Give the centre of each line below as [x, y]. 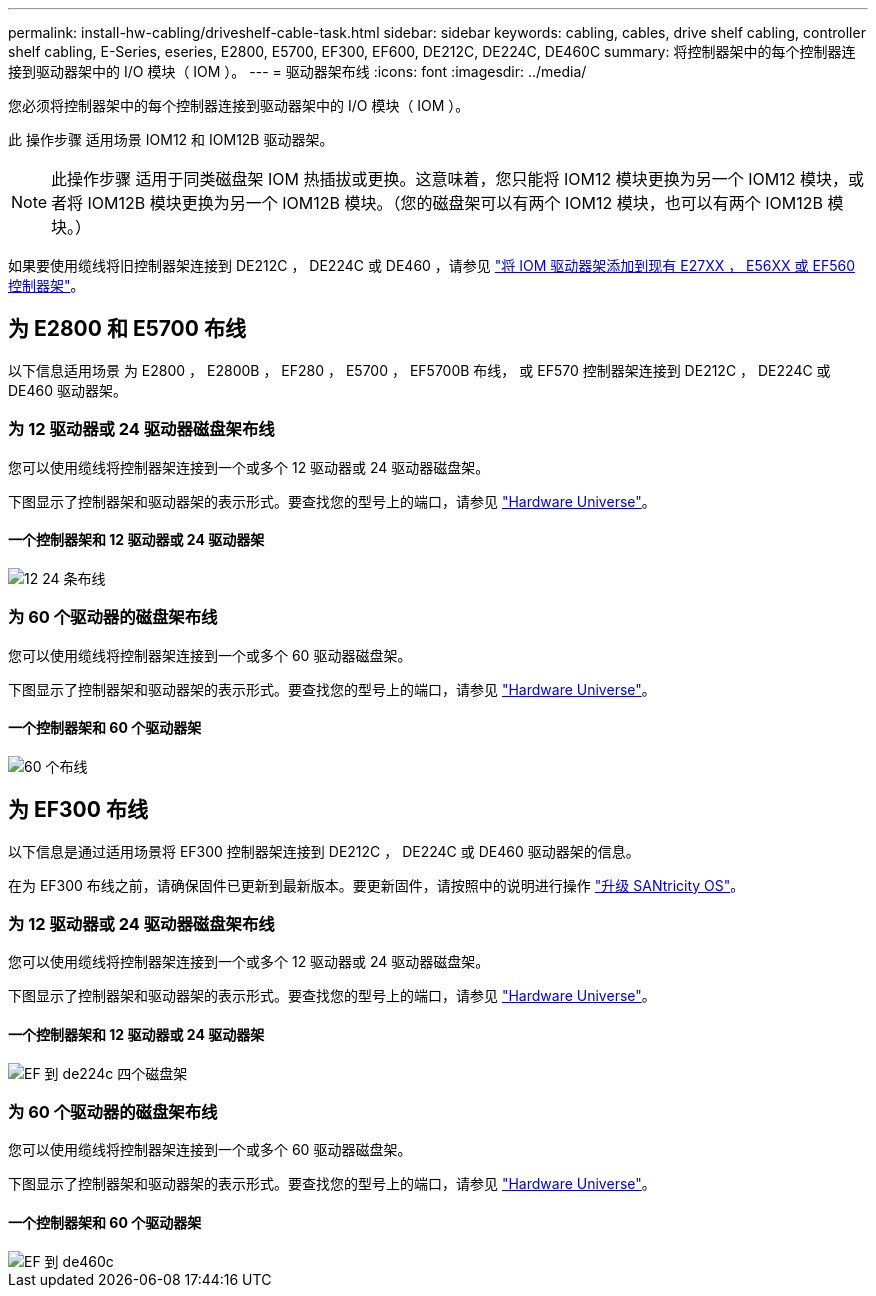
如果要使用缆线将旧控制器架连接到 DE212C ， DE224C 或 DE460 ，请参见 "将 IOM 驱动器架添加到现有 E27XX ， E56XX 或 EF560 [431, 265]
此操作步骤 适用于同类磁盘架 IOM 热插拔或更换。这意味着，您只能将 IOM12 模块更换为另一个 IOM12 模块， [450, 179]
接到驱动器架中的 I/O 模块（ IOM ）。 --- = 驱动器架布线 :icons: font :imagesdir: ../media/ [297, 71]
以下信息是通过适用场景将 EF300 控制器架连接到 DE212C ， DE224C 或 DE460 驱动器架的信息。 [324, 851]
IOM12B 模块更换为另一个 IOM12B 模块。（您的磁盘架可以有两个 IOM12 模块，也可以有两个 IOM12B [455, 203]
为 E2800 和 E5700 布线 [127, 329]
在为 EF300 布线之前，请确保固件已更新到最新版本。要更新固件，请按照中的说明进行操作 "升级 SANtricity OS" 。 [376, 885]
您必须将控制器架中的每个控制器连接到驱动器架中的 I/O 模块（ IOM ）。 [239, 105]
